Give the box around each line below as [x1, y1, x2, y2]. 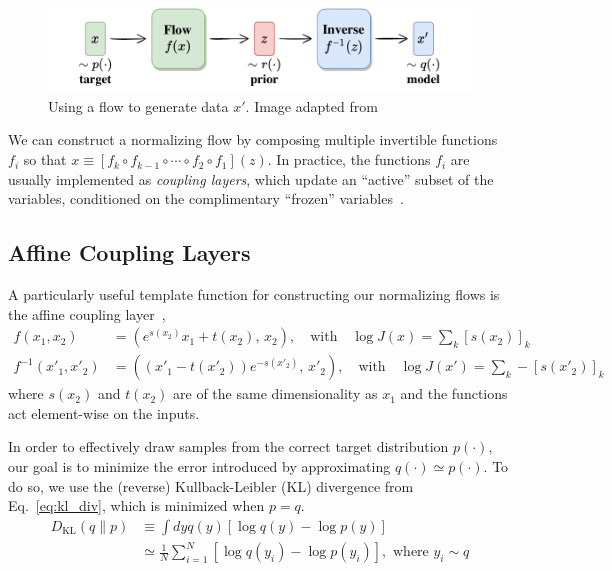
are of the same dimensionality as [173, 383, 378, 404]
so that [23, 149, 67, 170]
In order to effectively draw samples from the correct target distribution [8, 436, 449, 457]
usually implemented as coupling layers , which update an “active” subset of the [8, 168, 494, 189]
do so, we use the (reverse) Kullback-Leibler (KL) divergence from [8, 475, 414, 496]
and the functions [400, 383, 508, 404]
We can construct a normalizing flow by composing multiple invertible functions [8, 129, 498, 150]
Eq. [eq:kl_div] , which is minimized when [8, 495, 265, 516]
